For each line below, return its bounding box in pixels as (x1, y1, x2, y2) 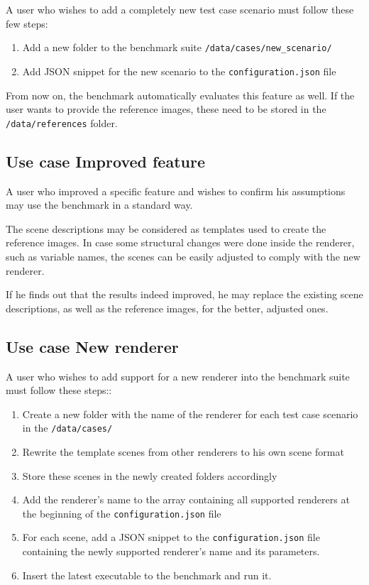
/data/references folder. (6, 115, 118, 130)
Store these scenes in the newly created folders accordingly (22, 468, 277, 483)
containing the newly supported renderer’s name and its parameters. (22, 544, 320, 559)
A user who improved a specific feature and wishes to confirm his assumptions (6, 183, 346, 198)
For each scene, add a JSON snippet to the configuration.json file (22, 530, 320, 545)
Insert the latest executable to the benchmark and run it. (22, 567, 272, 582)
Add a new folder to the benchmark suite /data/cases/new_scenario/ (22, 40, 332, 55)
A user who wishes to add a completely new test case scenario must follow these (6, 2, 354, 16)
